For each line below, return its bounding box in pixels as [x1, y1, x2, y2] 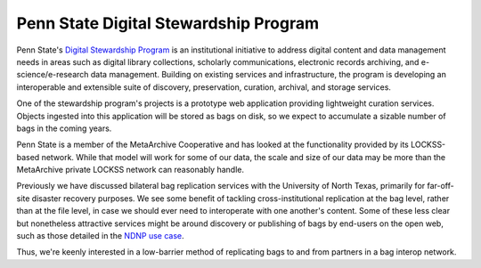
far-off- [427, 181, 454, 191]
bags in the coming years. [16, 123, 112, 134]
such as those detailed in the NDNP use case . [16, 231, 184, 241]
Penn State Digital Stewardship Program [16, 13, 320, 33]
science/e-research [16, 69, 89, 80]
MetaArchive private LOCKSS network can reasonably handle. [16, 165, 245, 175]
